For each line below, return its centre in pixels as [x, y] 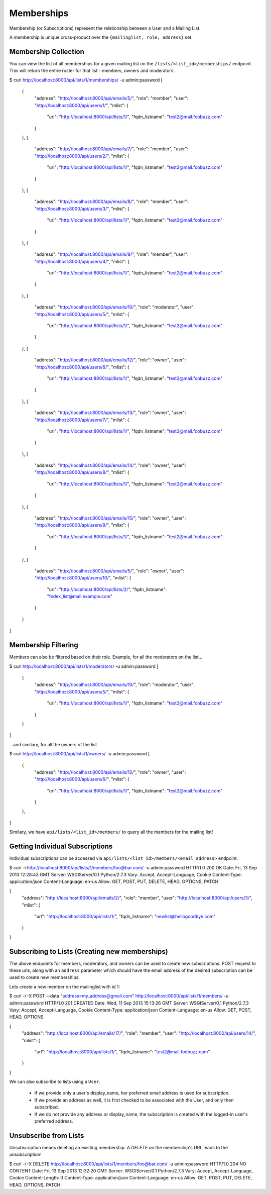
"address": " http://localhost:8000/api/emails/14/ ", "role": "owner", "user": [110, 465]
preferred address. [54, 1121]
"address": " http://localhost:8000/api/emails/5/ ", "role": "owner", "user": [109, 571]
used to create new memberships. [45, 977]
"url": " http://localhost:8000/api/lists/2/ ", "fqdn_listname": [107, 589]
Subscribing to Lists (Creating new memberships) [89, 952]
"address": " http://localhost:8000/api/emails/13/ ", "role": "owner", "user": [110, 413]
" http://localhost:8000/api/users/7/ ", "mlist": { [82, 420]
